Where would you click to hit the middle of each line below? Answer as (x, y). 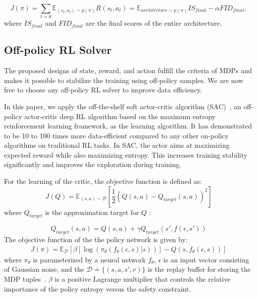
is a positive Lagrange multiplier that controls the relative (143, 279)
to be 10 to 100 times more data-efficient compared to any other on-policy (116, 135)
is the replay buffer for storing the (199, 269)
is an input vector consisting (206, 259)
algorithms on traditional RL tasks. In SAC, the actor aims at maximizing (117, 145)
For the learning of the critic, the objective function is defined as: (103, 181)
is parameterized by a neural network (89, 259)
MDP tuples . (25, 279)
